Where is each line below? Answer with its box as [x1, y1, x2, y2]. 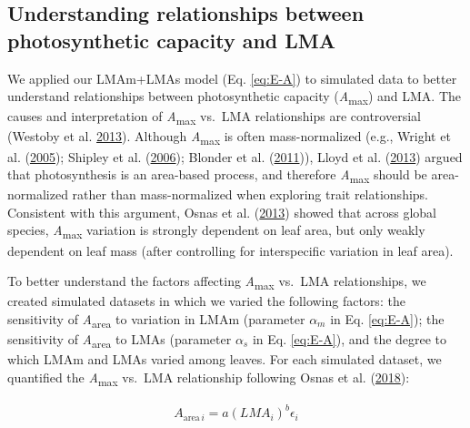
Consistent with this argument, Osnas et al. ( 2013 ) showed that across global [7, 202, 437, 221]
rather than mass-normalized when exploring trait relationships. [72, 185, 429, 204]
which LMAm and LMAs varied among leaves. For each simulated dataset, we [7, 350, 442, 369]
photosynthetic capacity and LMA [7, 25, 336, 54]
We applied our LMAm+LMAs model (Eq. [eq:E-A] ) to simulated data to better [7, 68, 457, 87]
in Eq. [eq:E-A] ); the [330, 309, 445, 328]
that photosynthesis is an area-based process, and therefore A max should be [7, 165, 427, 186]
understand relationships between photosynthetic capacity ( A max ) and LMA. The [7, 87, 461, 107]
